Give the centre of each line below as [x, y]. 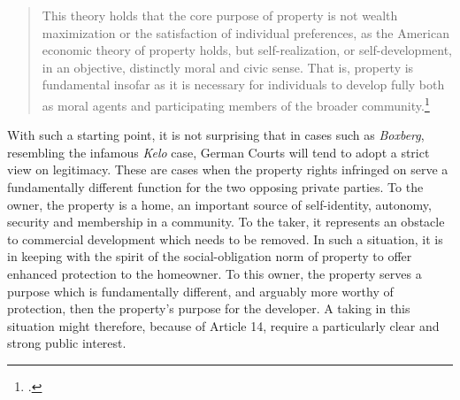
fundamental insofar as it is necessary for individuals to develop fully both [243, 85]
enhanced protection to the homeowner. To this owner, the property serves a [215, 273]
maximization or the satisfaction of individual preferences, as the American [245, 32]
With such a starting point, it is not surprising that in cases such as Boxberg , [216, 135]
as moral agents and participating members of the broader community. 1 [236, 104]
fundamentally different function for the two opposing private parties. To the [215, 187]
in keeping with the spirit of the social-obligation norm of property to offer [210, 256]
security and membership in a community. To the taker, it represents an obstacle [226, 222]
